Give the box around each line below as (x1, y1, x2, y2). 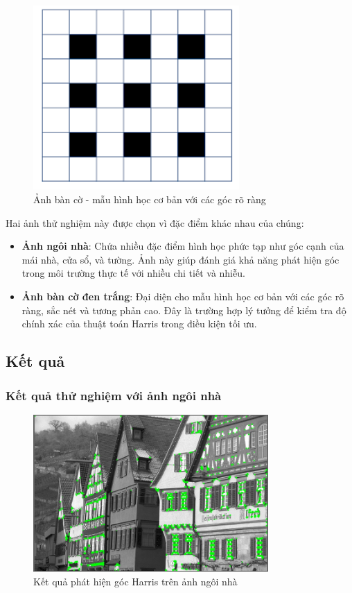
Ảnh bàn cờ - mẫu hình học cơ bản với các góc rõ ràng (33, 192, 266, 207)
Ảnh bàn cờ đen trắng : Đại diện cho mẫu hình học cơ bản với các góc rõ (21, 289, 344, 304)
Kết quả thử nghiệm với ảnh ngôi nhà (6, 386, 222, 404)
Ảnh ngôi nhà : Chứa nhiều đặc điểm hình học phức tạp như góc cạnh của (21, 239, 344, 253)
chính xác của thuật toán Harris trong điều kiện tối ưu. (21, 316, 257, 331)
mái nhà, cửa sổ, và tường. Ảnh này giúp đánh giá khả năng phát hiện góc (21, 252, 340, 266)
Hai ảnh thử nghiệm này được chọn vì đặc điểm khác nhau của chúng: (6, 215, 304, 230)
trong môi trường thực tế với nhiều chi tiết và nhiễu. (21, 266, 245, 280)
